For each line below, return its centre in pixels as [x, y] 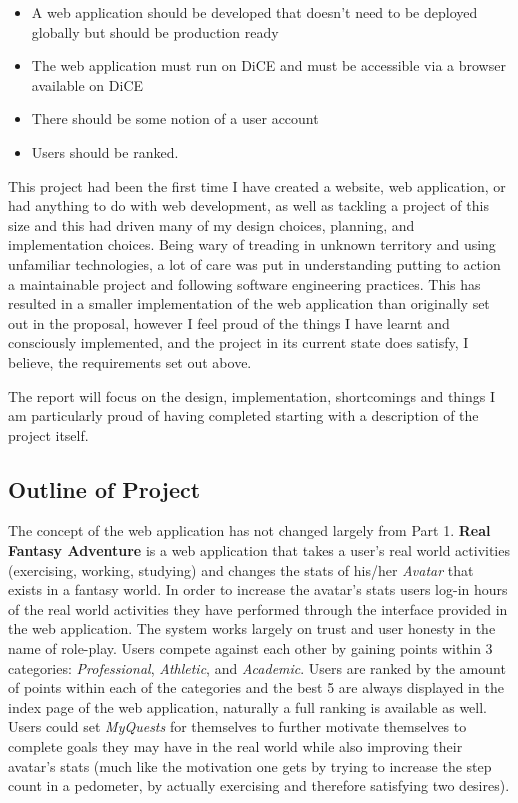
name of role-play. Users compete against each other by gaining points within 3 [250, 648]
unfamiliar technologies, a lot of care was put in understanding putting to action [254, 263]
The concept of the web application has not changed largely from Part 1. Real [249, 530]
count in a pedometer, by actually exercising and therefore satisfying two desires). [259, 785]
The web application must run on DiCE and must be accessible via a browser [268, 65]
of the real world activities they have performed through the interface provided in [258, 608]
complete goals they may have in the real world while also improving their [235, 746]
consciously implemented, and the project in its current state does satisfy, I [238, 342]
